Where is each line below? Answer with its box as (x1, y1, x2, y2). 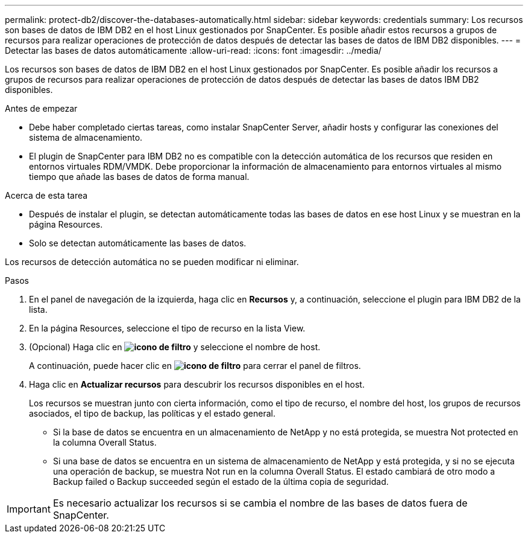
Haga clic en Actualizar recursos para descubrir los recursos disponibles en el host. (29, 379, 365, 389)
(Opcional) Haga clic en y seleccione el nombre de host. (29, 342, 321, 352)
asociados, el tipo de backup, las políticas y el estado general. (29, 408, 275, 418)
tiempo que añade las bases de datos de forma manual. (29, 171, 250, 182)
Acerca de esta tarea (5, 190, 88, 200)
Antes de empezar (5, 103, 78, 114)
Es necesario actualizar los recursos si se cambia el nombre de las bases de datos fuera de (52, 497, 468, 509)
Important (7, 503, 51, 515)
